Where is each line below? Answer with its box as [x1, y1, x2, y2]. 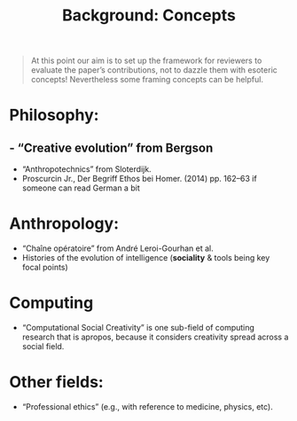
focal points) [21, 262, 68, 273]
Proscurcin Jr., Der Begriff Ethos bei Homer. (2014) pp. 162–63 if [21, 174, 257, 184]
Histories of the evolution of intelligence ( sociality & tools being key [21, 253, 270, 263]
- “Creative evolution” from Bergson [9, 140, 214, 155]
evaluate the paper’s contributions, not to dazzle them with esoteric [30, 65, 277, 75]
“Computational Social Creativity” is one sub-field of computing [21, 323, 255, 333]
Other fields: [9, 372, 104, 393]
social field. [21, 341, 65, 352]
